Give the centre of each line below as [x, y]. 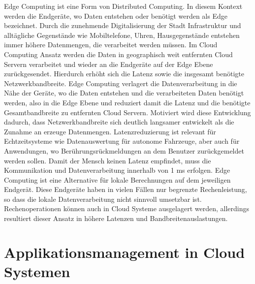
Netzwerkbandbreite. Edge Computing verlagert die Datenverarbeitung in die [121, 83]
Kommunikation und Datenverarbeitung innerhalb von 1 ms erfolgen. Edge [117, 170]
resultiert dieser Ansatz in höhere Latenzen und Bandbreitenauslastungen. [116, 218]
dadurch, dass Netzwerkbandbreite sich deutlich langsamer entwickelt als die [119, 122]
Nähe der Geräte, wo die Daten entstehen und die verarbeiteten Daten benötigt [124, 93]
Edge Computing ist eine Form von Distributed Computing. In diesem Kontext [123, 6]
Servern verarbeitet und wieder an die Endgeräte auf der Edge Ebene [109, 64]
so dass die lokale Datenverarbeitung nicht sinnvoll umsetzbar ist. [103, 199]
